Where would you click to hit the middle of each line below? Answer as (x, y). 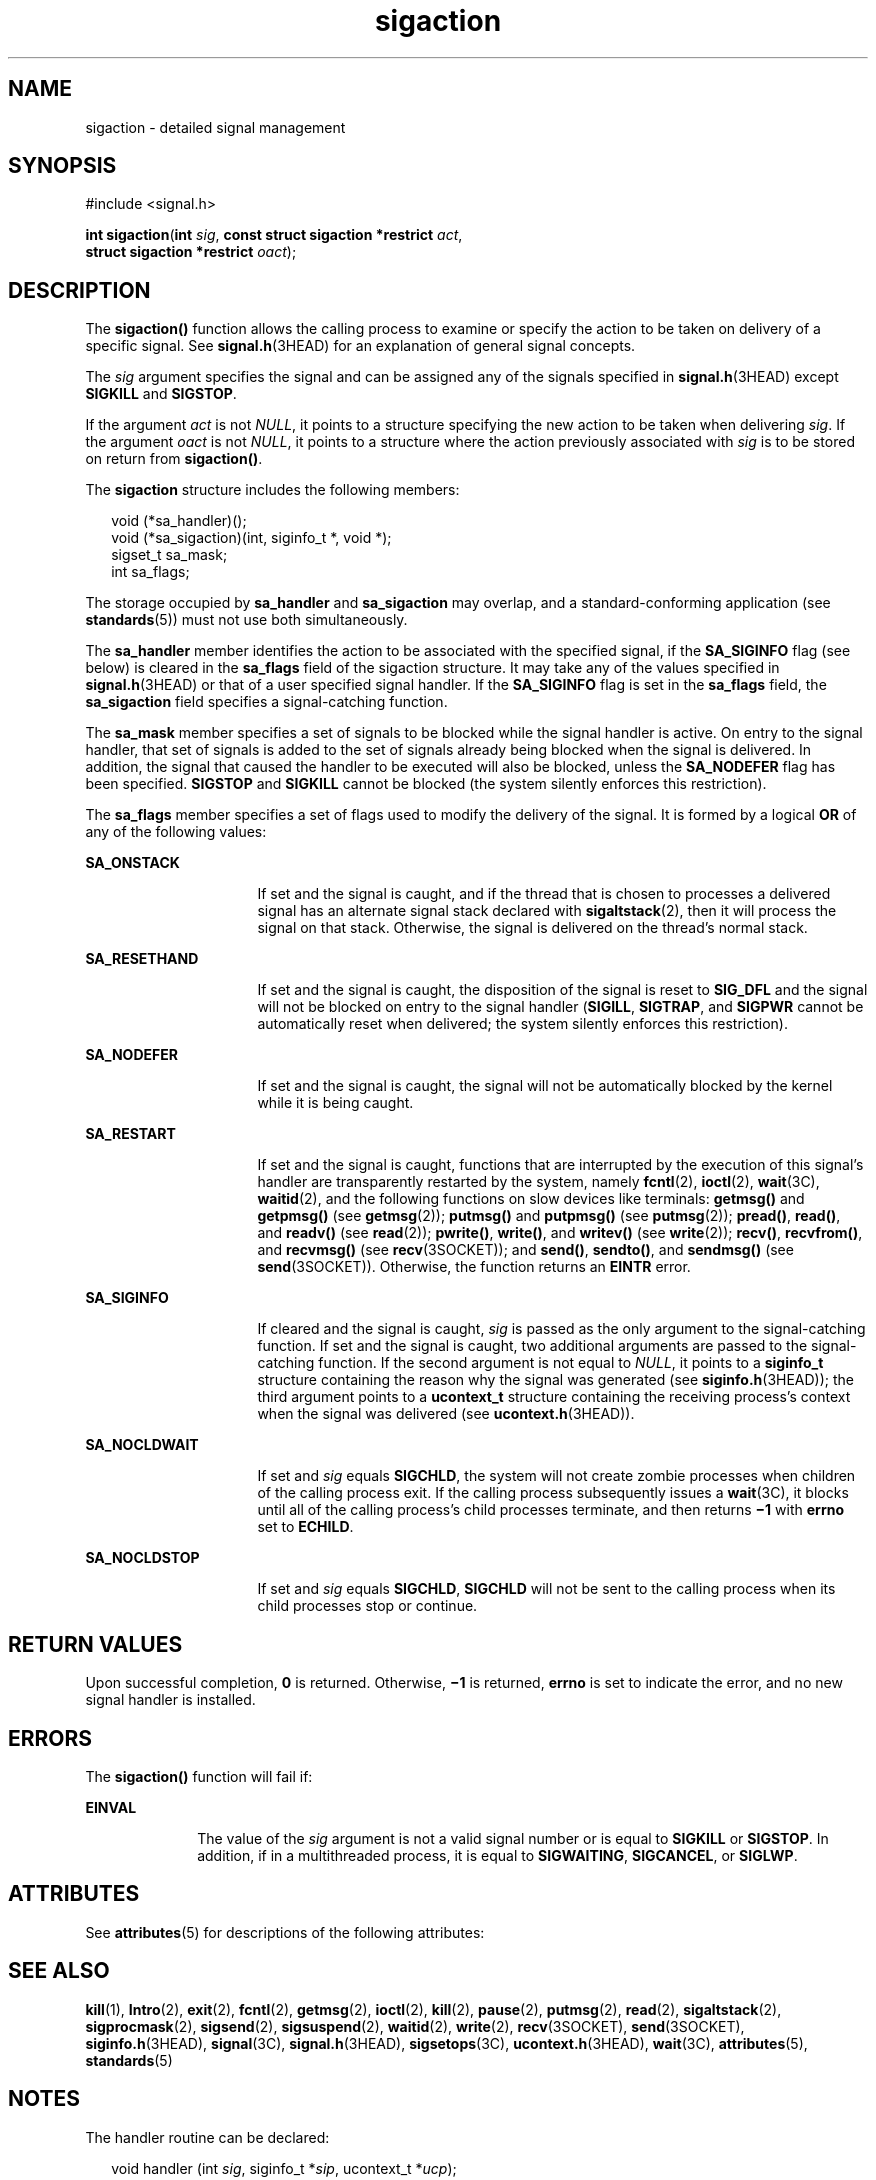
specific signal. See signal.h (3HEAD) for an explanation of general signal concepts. (360, 346)
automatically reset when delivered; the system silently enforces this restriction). (523, 1024)
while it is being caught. (335, 1103)
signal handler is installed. (170, 1700)
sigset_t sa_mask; (169, 555)
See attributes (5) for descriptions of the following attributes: (285, 1932)
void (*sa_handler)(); (179, 521)
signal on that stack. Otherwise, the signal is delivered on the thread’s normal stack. (532, 928)
